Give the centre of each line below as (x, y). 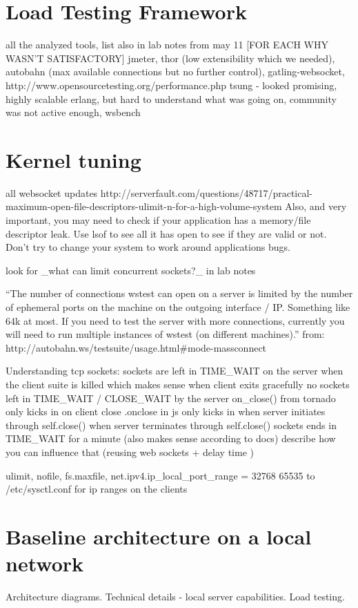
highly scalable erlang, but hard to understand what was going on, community (171, 98)
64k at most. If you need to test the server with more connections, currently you (175, 320)
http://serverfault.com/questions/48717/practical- (207, 192)
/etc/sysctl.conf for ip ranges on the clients (97, 489)
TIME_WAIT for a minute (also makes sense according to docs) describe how (171, 438)
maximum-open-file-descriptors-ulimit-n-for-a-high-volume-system (144, 206)
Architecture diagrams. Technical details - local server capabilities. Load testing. (175, 596)
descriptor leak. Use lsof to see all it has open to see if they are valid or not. (166, 233)
